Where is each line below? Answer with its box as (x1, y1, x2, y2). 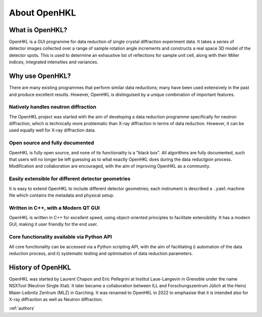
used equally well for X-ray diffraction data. (9, 127, 96, 133)
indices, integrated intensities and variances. (9, 59, 98, 65)
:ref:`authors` (9, 305, 35, 311)
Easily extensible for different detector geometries (9, 175, 131, 182)
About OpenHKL (9, 7, 76, 18)
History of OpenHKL (9, 263, 71, 271)
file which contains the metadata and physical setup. (9, 192, 115, 198)
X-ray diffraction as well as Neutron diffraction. (9, 297, 103, 302)
